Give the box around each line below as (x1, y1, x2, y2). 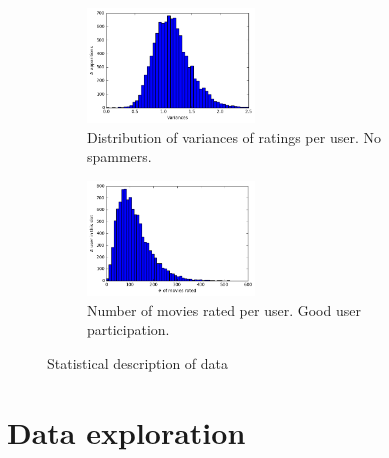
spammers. (87, 146, 152, 167)
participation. (87, 319, 170, 340)
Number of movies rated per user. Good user (87, 299, 361, 320)
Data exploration (7, 411, 246, 452)
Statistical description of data (47, 352, 229, 373)
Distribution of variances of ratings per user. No (87, 126, 381, 147)
